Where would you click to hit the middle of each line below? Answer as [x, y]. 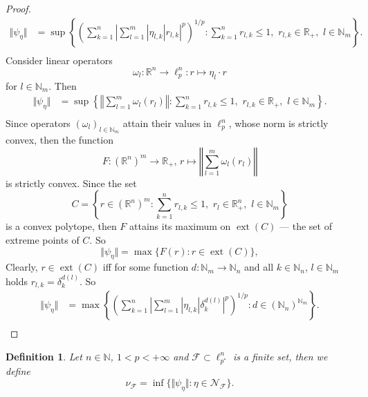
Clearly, [22, 267]
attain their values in [167, 123]
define [18, 371]
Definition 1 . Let [44, 356]
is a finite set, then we [280, 356]
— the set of [306, 226]
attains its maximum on [180, 226]
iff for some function [146, 267]
